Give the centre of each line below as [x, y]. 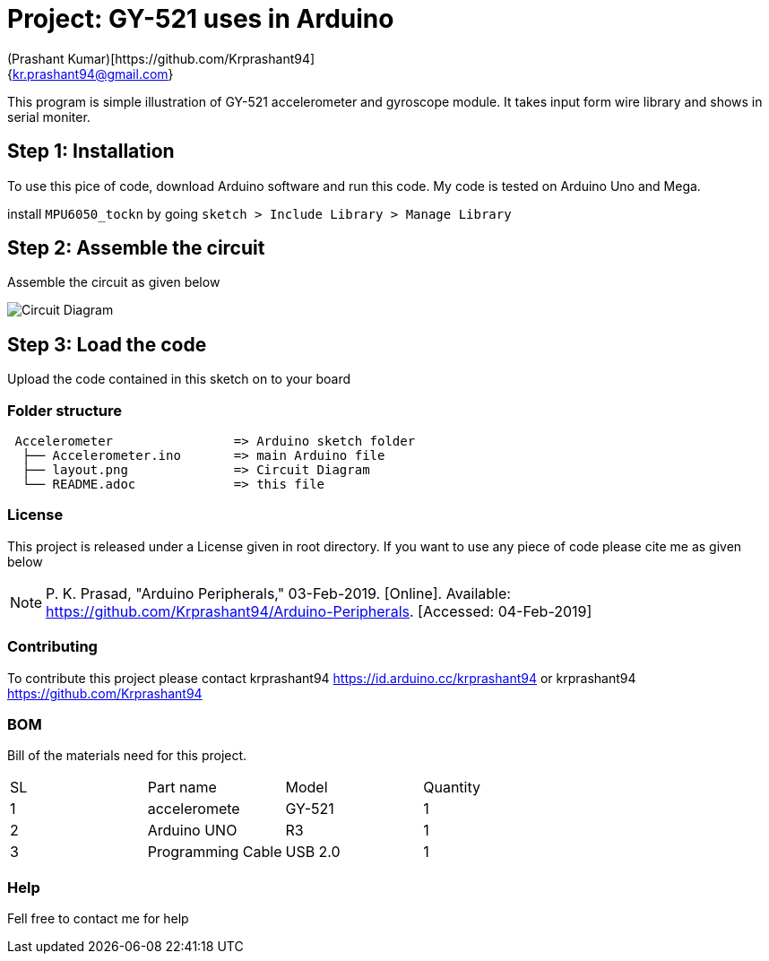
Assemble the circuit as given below [114, 282]
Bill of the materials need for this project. [127, 756]
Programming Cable [215, 852]
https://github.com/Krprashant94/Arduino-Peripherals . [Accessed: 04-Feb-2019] [319, 611]
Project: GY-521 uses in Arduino [201, 19]
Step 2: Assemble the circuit [136, 248]
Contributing [52, 647]
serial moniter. [49, 117]
